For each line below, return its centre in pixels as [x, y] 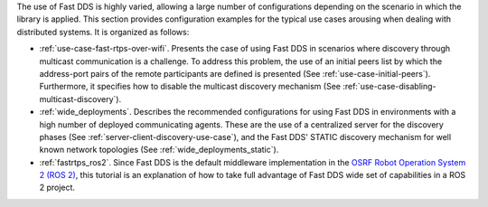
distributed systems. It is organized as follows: [103, 32]
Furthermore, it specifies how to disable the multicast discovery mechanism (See [190, 87]
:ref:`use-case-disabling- [389, 87]
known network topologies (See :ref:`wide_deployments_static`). [159, 150]
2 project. [57, 188]
